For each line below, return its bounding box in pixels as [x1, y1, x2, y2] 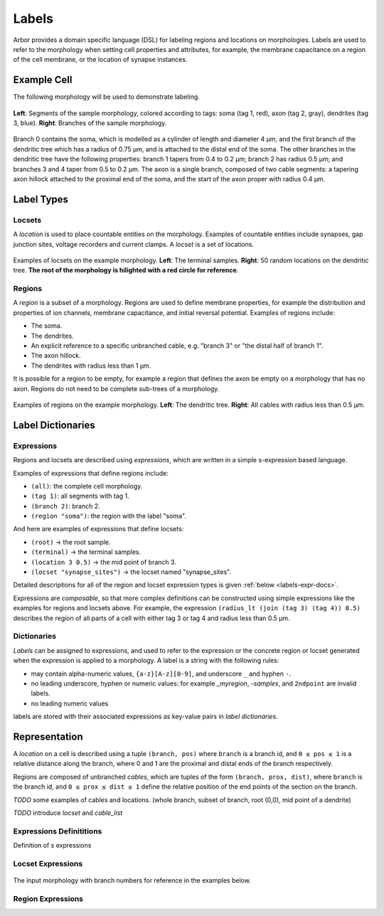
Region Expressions [13, 893, 84, 903]
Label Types [13, 193, 69, 206]
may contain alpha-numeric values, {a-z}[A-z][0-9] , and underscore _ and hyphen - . [31, 669, 292, 678]
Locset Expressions [13, 858, 83, 868]
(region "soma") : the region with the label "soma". [31, 512, 186, 521]
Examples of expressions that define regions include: [13, 469, 169, 477]
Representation [13, 730, 83, 742]
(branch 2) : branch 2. [31, 501, 101, 510]
